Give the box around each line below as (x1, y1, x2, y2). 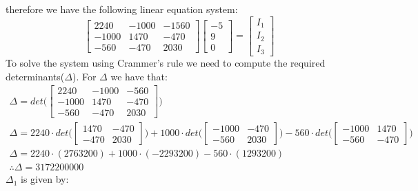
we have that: (110, 69, 168, 83)
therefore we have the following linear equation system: (6, 2, 238, 16)
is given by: (21, 172, 69, 186)
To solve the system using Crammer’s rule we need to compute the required (6, 56, 326, 70)
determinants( (6, 69, 65, 83)
